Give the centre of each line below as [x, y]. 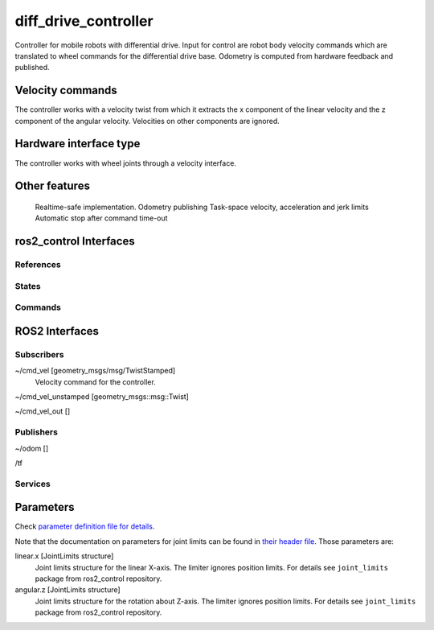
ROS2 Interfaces [57, 331]
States [28, 286]
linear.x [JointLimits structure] [64, 556]
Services [33, 484]
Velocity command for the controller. [95, 381]
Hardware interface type [78, 144]
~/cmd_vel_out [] [43, 411]
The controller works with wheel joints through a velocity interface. [126, 163]
